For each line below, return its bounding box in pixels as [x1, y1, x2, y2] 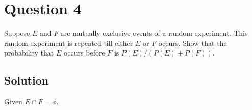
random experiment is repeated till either [4, 37, 133, 48]
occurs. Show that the [158, 37, 227, 48]
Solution [4, 72, 49, 88]
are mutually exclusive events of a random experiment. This [60, 28, 248, 38]
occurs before [63, 47, 105, 58]
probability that [4, 47, 54, 58]
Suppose [4, 28, 30, 38]
